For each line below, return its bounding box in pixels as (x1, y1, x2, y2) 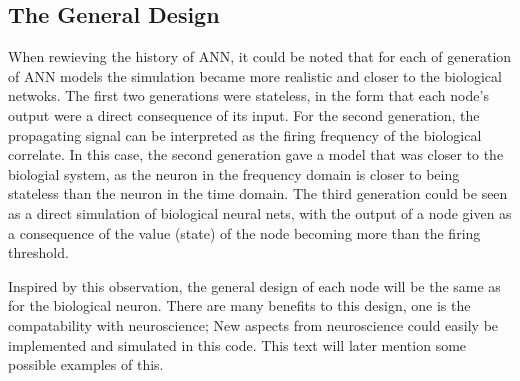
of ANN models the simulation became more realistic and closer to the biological (8, 65, 502, 86)
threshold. (8, 242, 69, 263)
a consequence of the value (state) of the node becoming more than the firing (8, 222, 481, 243)
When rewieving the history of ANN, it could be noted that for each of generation (8, 46, 512, 67)
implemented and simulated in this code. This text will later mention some (8, 334, 467, 355)
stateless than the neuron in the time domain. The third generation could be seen (8, 183, 508, 204)
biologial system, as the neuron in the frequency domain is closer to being (8, 163, 460, 184)
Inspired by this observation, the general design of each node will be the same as (8, 275, 501, 296)
